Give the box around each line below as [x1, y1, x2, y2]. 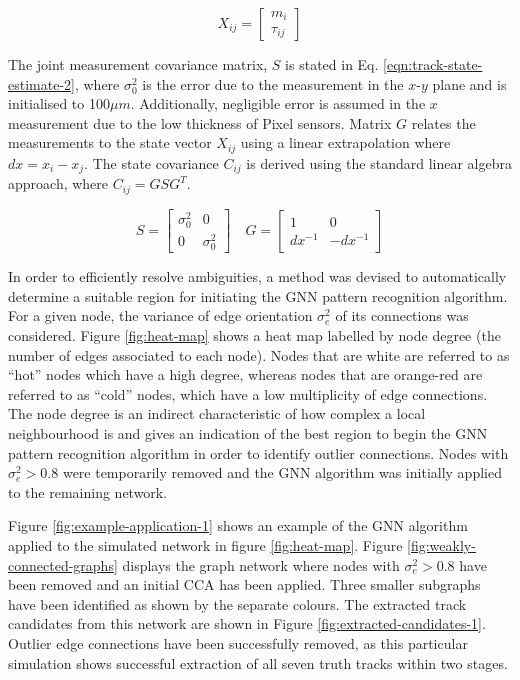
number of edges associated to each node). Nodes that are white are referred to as [8, 344, 510, 365]
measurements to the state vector [8, 132, 212, 153]
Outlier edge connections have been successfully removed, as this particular [8, 632, 468, 653]
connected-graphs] [8, 554, 118, 575]
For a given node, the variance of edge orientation [8, 305, 313, 326]
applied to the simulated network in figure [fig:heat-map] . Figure [8, 534, 403, 555]
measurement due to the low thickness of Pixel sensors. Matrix [8, 112, 392, 133]
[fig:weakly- [407, 534, 476, 555]
